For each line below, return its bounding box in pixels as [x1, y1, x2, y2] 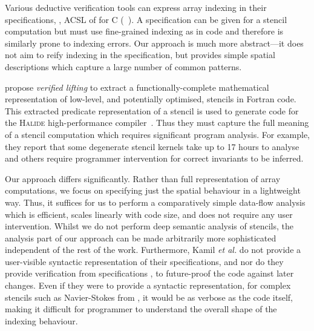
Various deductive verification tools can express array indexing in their [5, 1, 267, 13]
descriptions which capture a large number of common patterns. [5, 60, 242, 73]
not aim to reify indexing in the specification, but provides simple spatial [5, 48, 275, 61]
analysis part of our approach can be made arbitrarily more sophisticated [5, 231, 276, 244]
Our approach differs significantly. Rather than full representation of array [5, 172, 281, 185]
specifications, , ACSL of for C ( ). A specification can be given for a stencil [5, 13, 287, 25]
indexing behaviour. [5, 314, 78, 327]
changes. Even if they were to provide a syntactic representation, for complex [5, 279, 291, 292]
